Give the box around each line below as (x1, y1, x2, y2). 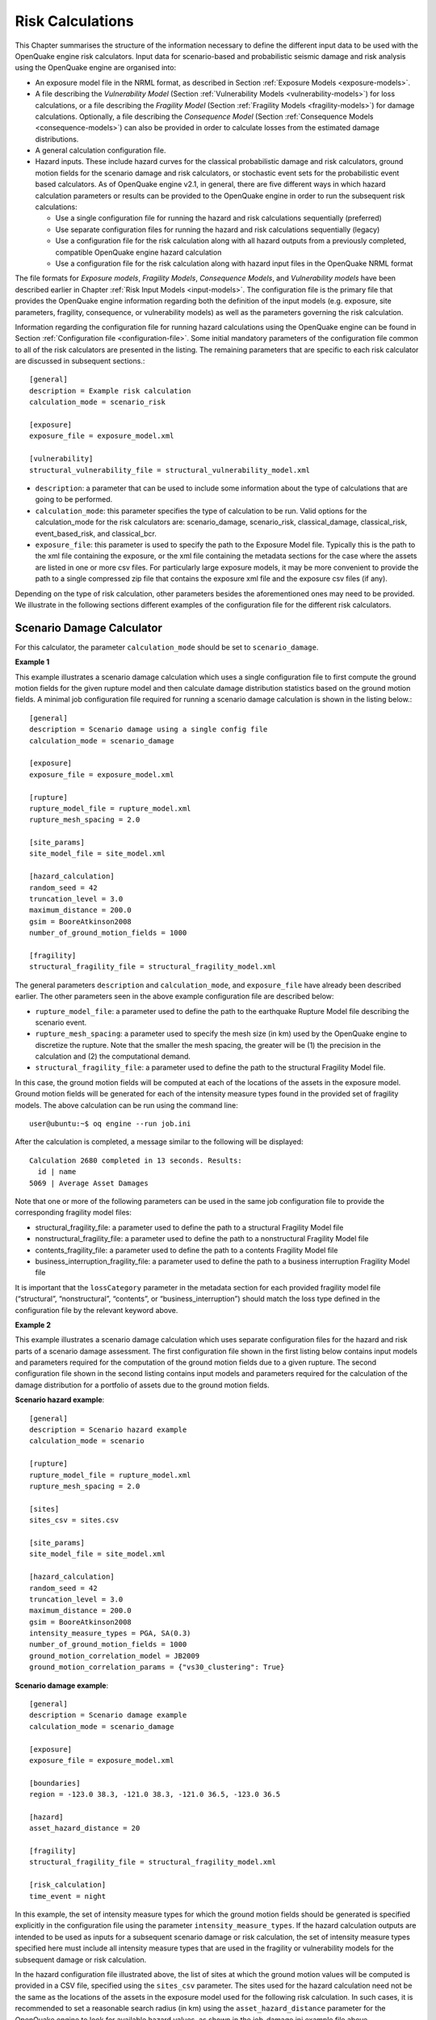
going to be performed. (35, 494, 113, 504)
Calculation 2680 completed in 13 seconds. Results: (29, 1155, 242, 1165)
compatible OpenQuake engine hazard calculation (55, 247, 222, 257)
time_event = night (29, 1892, 107, 1900)
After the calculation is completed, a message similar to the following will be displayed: (15, 1137, 304, 1147)
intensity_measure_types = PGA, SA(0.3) (29, 1629, 191, 1638)
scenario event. (35, 1017, 87, 1027)
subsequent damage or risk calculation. (15, 1955, 147, 1964)
